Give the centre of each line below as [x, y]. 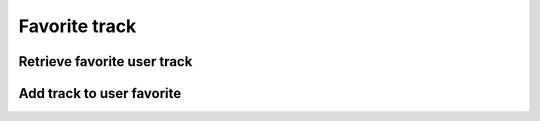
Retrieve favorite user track [105, 61]
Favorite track [77, 26]
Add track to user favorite [100, 93]
